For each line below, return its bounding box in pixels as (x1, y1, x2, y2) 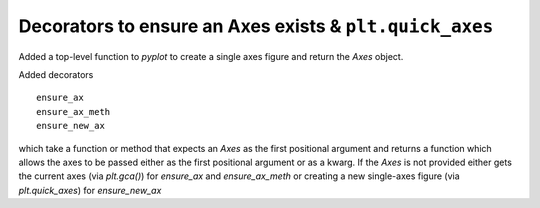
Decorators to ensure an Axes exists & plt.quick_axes (18, 15, 494, 37)
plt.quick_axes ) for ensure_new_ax (18, 184, 162, 196)
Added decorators (18, 68, 94, 80)
